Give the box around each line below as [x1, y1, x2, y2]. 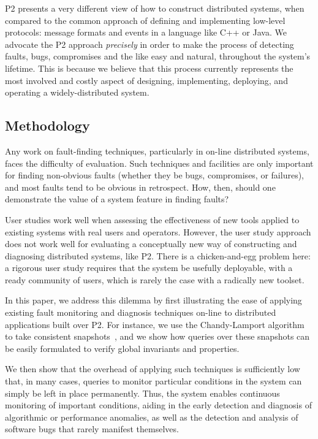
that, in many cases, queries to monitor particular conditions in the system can [5, 375, 302, 387]
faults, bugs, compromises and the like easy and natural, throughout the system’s [5, 50, 311, 63]
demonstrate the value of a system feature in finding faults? [5, 193, 229, 205]
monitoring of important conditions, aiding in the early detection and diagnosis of [5, 399, 312, 411]
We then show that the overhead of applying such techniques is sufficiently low [5, 362, 300, 375]
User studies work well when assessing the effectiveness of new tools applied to [5, 213, 300, 226]
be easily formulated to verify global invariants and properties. [5, 342, 240, 354]
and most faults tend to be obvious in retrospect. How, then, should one [5, 180, 276, 193]
